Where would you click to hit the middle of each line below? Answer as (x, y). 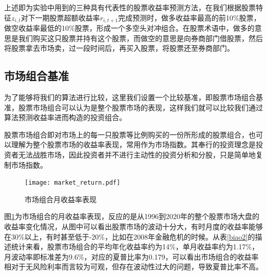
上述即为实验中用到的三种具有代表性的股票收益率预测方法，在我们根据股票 (130, 7)
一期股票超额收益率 (68, 17)
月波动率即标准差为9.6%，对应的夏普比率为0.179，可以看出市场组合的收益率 (131, 256)
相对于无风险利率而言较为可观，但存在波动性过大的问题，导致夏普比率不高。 (133, 267)
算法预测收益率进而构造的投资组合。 (65, 117)
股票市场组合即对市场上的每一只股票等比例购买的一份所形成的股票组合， (126, 134)
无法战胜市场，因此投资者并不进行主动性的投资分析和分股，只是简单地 (137, 154)
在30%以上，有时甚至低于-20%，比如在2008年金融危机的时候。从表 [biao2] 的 (130, 236)
